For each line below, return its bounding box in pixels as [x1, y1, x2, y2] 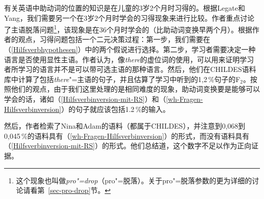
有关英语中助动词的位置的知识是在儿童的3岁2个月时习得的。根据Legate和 [4, 3, 245, 13]
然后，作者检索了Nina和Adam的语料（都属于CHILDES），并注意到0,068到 [4, 121, 246, 131]
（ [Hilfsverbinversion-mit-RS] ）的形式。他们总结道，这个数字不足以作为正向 [4, 140, 251, 151]
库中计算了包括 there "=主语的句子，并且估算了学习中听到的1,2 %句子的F [4, 73, 241, 84]
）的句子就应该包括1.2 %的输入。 [61, 103, 170, 114]
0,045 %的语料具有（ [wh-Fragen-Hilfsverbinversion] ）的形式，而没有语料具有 [4, 130, 250, 141]
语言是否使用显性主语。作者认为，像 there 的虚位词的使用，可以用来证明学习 [4, 54, 254, 64]
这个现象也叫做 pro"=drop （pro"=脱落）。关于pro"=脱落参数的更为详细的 [16, 175, 252, 185]
